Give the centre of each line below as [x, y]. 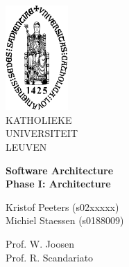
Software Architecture [60, 170]
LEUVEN [26, 146]
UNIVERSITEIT [42, 133]
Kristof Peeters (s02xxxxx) [62, 206]
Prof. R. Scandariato [50, 257]
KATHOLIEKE [39, 119]
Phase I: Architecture [58, 184]
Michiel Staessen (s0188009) [65, 220]
